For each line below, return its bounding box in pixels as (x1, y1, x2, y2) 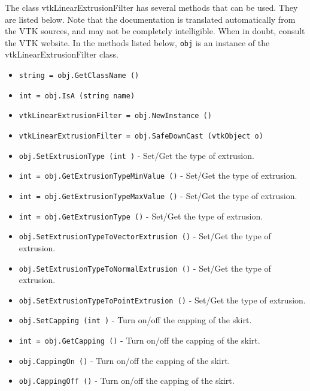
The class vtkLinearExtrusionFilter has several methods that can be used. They (5, 1, 298, 13)
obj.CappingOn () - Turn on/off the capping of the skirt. (19, 354, 230, 366)
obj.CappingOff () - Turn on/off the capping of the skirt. (19, 374, 235, 387)
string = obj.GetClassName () (19, 71, 139, 80)
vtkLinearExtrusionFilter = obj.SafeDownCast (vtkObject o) (19, 132, 263, 140)
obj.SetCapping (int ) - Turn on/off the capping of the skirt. (19, 314, 252, 326)
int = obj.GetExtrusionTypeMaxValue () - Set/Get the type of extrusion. (19, 189, 297, 201)
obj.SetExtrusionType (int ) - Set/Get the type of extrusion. (19, 149, 254, 161)
